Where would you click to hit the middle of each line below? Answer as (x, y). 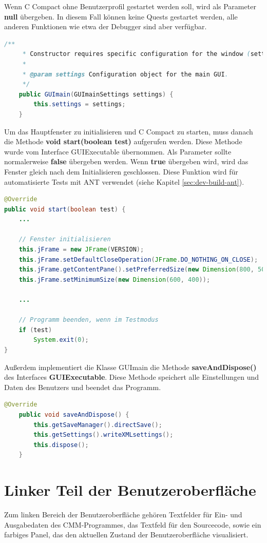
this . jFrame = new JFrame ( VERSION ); (81, 250)
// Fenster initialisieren (65, 239)
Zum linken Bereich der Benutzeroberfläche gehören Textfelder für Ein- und (123, 515)
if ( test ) (35, 330)
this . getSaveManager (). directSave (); (98, 425)
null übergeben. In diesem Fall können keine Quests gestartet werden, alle (121, 16)
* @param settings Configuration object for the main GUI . (125, 74)
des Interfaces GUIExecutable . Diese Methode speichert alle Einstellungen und (131, 377)
